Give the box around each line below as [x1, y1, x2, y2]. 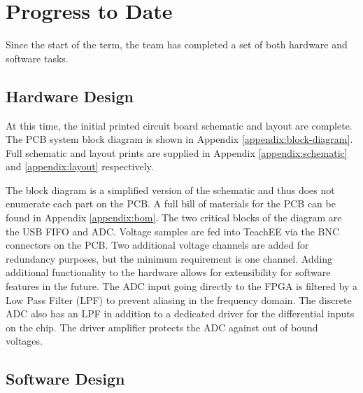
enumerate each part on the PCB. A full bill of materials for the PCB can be [6, 196, 336, 211]
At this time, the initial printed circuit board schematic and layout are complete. [6, 118, 353, 132]
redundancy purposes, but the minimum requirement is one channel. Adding [6, 251, 333, 266]
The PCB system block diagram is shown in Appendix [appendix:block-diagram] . [6, 132, 353, 146]
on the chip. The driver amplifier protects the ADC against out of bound [6, 319, 318, 334]
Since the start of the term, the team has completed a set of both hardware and [6, 37, 348, 52]
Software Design [6, 368, 125, 389]
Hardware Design [6, 85, 134, 106]
